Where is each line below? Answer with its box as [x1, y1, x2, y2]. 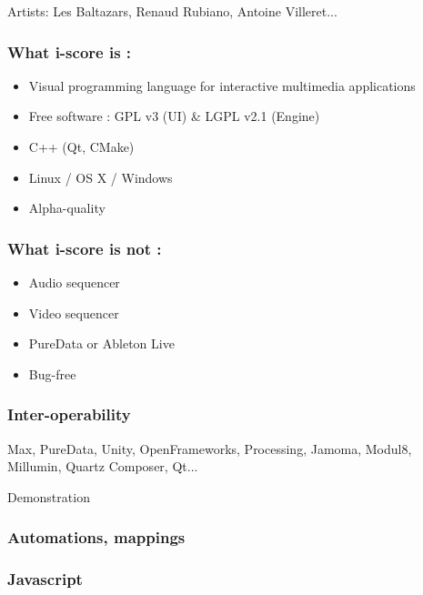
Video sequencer [28, 303, 119, 322]
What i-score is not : [7, 237, 162, 259]
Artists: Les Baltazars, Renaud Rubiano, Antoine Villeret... [7, 2, 337, 20]
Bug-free [28, 364, 76, 383]
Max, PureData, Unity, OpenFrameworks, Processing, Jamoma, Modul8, [7, 439, 412, 458]
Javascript [7, 568, 83, 590]
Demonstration [7, 487, 90, 506]
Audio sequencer [28, 273, 120, 291]
